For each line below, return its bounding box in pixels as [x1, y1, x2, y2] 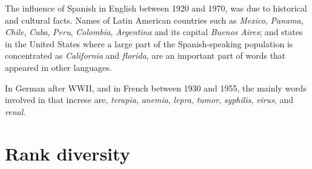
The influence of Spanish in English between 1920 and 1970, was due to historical [5, 2, 307, 14]
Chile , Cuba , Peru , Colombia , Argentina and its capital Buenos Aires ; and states [5, 25, 303, 38]
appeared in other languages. [5, 61, 112, 73]
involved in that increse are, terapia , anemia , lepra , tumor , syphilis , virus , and [5, 93, 293, 106]
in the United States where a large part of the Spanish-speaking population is [5, 37, 293, 50]
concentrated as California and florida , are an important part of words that [5, 49, 286, 62]
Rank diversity [5, 141, 130, 165]
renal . [5, 105, 26, 118]
